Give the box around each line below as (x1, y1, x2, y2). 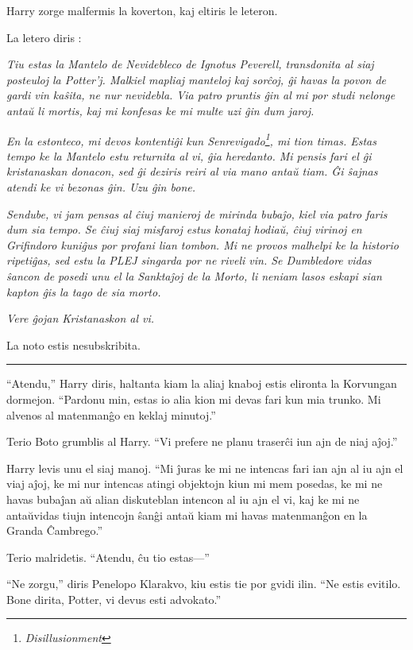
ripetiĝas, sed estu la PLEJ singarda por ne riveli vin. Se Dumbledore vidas (6, 252, 372, 269)
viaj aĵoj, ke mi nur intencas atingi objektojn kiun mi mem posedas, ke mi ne (6, 475, 383, 492)
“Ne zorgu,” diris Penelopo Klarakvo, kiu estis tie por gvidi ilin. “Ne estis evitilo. (6, 575, 401, 592)
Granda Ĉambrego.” (6, 522, 103, 539)
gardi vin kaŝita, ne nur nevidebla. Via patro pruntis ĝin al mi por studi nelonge (6, 87, 396, 103)
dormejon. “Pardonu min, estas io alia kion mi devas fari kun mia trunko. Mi (6, 390, 381, 407)
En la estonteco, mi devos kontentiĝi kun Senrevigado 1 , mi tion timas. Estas (6, 130, 376, 149)
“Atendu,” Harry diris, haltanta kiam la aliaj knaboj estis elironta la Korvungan (6, 375, 397, 392)
